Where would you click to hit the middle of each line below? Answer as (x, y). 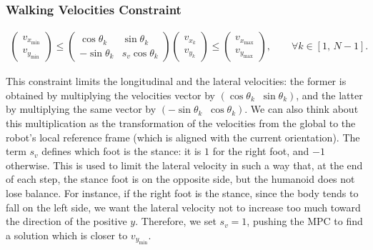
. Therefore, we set (176, 221)
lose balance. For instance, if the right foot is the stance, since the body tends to (182, 193)
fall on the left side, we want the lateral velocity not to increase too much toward (183, 207)
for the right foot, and (261, 151)
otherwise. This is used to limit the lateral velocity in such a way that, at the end (184, 165)
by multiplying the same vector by (81, 109)
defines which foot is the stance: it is (121, 151)
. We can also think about (302, 109)
